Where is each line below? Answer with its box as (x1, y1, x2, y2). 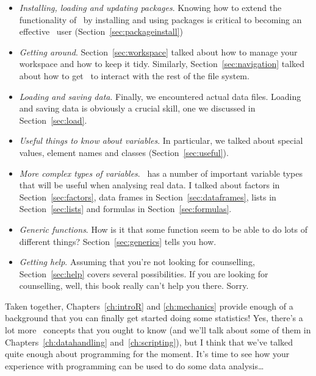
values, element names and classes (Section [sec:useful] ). (19, 146, 229, 158)
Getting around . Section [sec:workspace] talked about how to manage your (19, 45, 298, 58)
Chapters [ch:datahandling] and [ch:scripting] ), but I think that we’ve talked (5, 335, 293, 348)
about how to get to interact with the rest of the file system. (19, 69, 250, 82)
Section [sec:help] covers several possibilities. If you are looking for (19, 267, 268, 280)
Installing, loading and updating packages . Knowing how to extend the (19, 1, 282, 13)
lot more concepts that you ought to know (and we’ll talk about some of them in (5, 324, 311, 336)
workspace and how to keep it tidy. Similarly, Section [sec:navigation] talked (19, 57, 305, 70)
